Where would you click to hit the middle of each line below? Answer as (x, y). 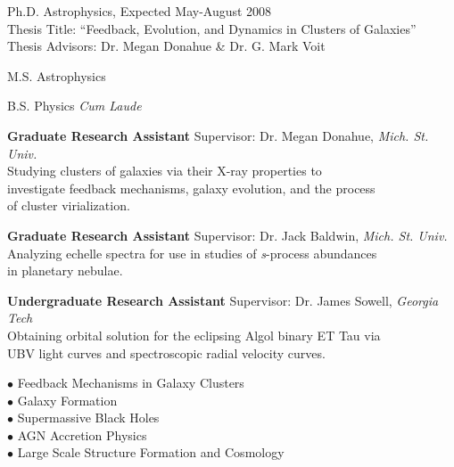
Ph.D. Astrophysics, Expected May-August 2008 (140, 11)
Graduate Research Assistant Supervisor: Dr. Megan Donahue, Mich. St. (218, 135)
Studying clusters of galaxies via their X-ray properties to (165, 171)
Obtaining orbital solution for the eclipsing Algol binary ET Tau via (194, 335)
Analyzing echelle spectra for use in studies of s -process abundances (192, 253)
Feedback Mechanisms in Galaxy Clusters (131, 383)
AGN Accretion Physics (82, 434)
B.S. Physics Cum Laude (74, 106)
